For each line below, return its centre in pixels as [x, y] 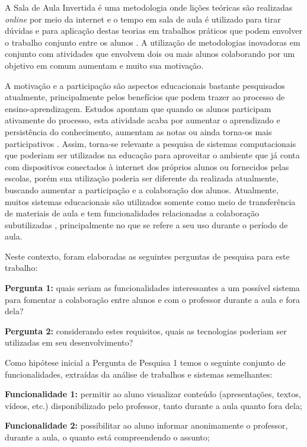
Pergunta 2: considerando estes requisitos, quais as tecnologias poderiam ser [146, 331]
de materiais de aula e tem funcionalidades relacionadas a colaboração [132, 213]
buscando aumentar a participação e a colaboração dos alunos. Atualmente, [142, 189]
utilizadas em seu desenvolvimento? [69, 342]
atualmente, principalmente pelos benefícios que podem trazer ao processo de [145, 97]
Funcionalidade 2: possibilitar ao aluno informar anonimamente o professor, [146, 425]
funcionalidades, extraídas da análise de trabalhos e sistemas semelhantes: [139, 374]
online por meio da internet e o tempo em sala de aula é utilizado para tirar [143, 19]
